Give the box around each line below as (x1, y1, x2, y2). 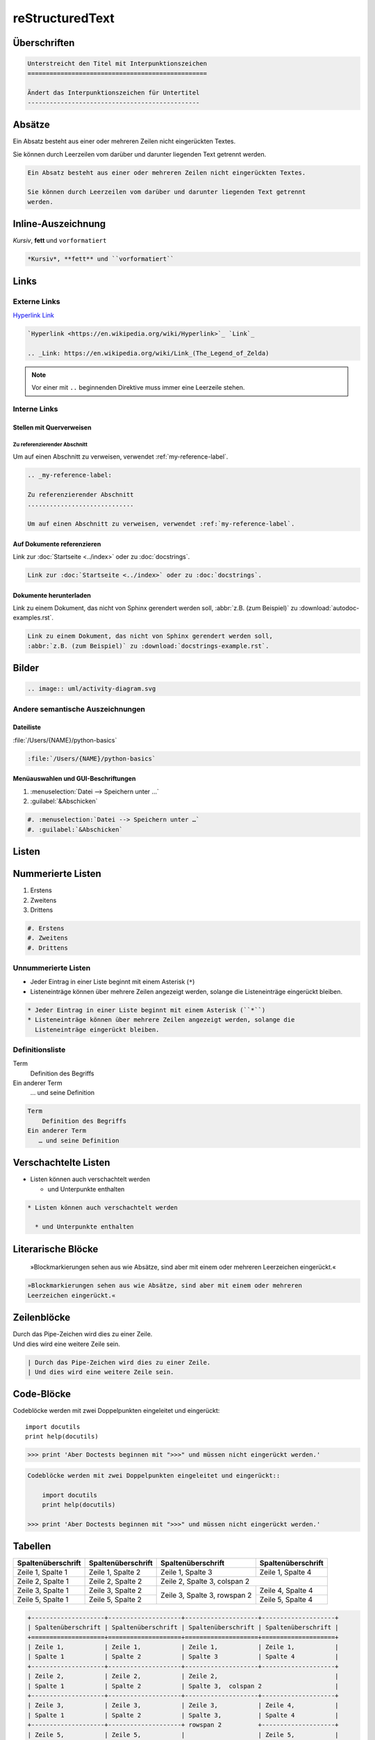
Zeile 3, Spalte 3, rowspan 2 (160, 1590, 252, 1600)
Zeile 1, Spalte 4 (259, 1567, 312, 1577)
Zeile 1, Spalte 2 (88, 1567, 141, 1577)
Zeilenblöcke (12, 1312, 71, 1324)
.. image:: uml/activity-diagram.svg (27, 685, 156, 693)
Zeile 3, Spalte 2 (88, 1585, 142, 1595)
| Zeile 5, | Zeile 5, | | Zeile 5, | (27, 1730, 340, 1739)
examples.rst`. (12, 613, 53, 622)
